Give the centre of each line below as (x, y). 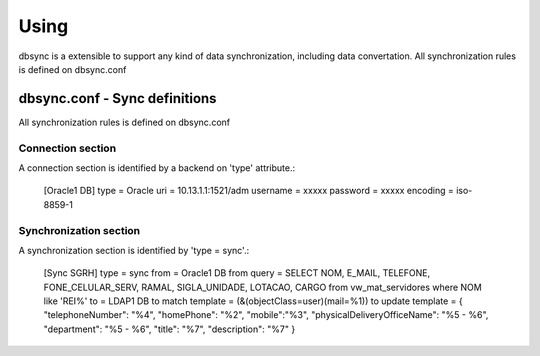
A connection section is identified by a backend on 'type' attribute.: (157, 167)
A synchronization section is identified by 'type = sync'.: (134, 250)
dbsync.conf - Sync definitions (117, 98)
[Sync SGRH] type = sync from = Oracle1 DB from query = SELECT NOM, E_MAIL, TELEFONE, (236, 273)
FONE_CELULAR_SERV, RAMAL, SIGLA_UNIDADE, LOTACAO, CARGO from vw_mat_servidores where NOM (262, 287)
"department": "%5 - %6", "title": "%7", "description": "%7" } (169, 329)
